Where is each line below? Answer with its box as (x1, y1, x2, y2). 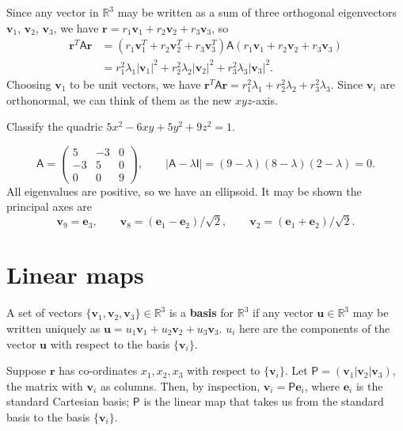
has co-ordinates (59, 362, 138, 379)
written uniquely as (6, 319, 101, 336)
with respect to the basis (50, 335, 170, 352)
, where (304, 377, 340, 394)
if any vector (253, 304, 314, 321)
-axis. (252, 91, 278, 108)
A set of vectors (6, 304, 82, 321)
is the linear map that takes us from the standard (143, 393, 384, 410)
